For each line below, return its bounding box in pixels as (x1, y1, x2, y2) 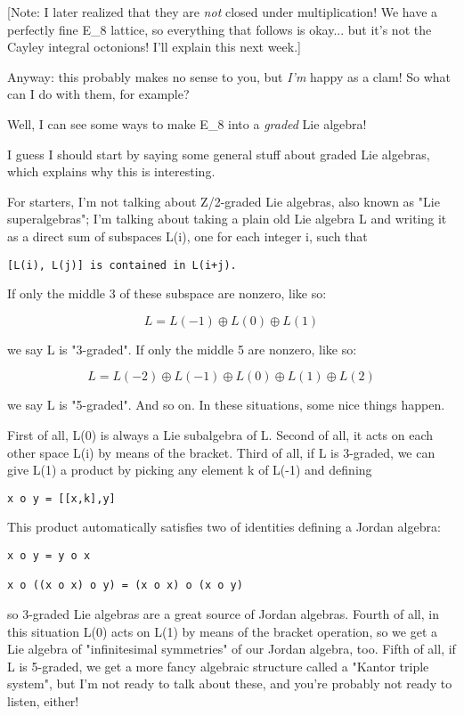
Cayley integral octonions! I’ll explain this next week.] (7, 37, 301, 56)
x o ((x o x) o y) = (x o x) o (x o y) (7, 579, 243, 592)
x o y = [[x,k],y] (7, 492, 116, 505)
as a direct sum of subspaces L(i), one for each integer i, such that (7, 226, 368, 245)
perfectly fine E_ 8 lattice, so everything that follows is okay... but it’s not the (7, 20, 432, 38)
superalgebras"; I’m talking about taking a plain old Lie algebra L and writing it (7, 209, 447, 228)
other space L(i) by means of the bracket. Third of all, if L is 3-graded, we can (7, 443, 436, 461)
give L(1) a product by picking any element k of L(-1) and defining (7, 460, 372, 479)
